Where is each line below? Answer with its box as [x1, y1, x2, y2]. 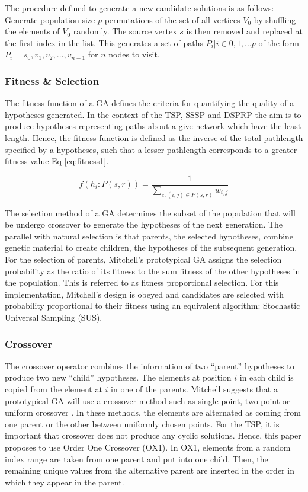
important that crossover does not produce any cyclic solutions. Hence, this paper [5, 429, 301, 442]
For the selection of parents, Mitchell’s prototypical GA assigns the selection [5, 253, 282, 266]
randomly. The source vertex [73, 25, 177, 37]
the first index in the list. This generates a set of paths [5, 36, 203, 49]
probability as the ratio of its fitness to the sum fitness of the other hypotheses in [5, 264, 300, 277]
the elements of [5, 25, 60, 37]
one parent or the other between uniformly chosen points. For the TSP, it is [5, 417, 280, 430]
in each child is [239, 371, 294, 384]
